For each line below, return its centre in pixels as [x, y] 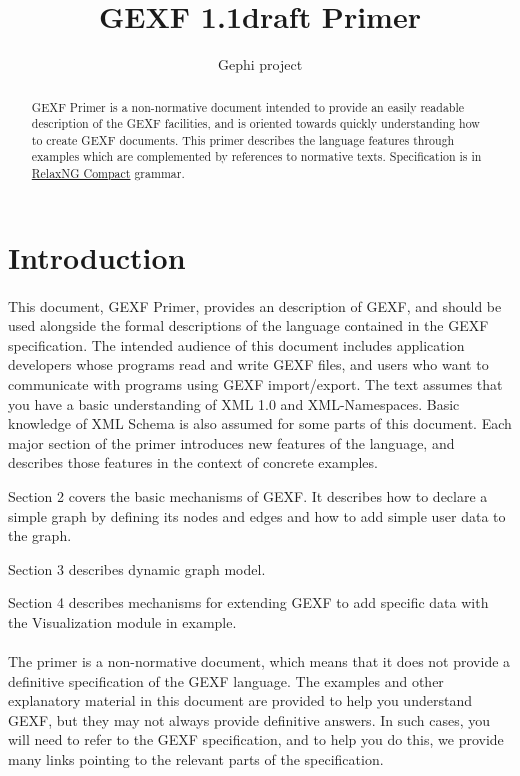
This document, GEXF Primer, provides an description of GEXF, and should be [255, 305]
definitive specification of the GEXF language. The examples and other [226, 680]
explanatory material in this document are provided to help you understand [240, 700]
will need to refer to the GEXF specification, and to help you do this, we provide [256, 739]
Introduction [97, 256]
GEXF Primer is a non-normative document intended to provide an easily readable [248, 106]
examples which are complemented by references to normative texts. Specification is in [256, 156]
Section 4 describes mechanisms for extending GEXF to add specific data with [248, 602]
